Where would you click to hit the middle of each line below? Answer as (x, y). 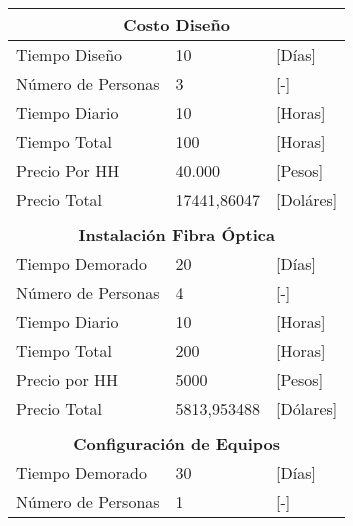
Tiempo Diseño (69, 54)
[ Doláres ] (307, 199)
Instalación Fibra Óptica (176, 234)
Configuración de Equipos (177, 443)
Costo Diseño (176, 24)
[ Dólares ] (307, 408)
